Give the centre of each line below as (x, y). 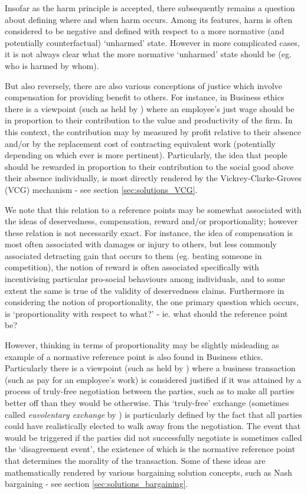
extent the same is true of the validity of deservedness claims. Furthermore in (145, 290)
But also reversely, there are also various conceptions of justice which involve (143, 85)
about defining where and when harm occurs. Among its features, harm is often (149, 19)
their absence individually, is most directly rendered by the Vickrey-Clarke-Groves (153, 178)
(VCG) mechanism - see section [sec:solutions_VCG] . (101, 189)
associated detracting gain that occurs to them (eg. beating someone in (133, 255)
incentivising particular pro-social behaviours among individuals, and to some (145, 279)
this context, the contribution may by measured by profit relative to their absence (153, 131)
